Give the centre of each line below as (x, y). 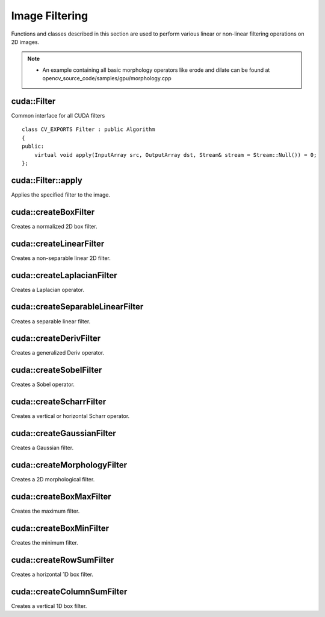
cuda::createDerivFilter (56, 339)
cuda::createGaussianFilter (64, 433)
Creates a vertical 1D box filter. (49, 606)
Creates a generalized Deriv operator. (58, 353)
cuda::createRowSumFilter (63, 560)
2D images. (25, 42)
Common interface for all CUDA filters (58, 116)
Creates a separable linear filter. (51, 321)
